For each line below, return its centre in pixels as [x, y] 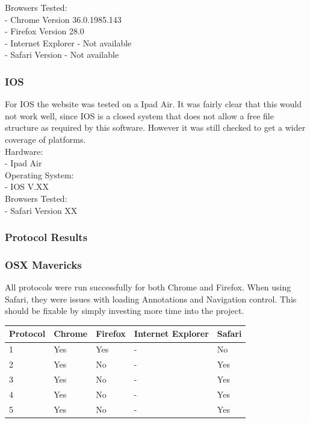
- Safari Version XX [41, 210]
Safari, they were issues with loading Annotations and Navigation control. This [151, 299]
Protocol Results [46, 237]
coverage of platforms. [45, 139]
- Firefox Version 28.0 [45, 31]
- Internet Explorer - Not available [68, 42]
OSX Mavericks [43, 264]
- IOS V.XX [27, 186]
